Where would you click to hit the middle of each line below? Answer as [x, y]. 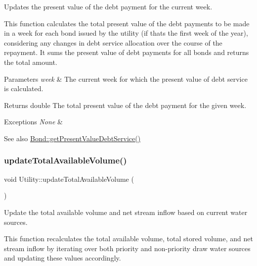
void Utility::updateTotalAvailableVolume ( [69, 179]
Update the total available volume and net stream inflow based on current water [126, 212]
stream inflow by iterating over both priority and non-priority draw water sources [127, 248]
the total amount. [31, 62]
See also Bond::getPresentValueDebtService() [72, 138]
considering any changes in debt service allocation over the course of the [113, 42]
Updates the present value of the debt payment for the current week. [108, 6]
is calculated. [24, 88]
